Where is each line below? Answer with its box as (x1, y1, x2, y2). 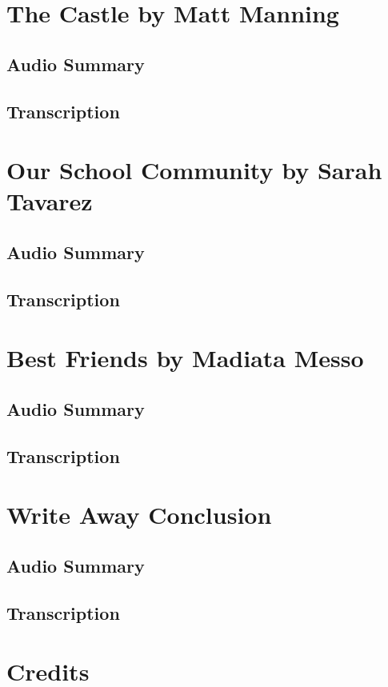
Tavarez (6, 185, 93, 218)
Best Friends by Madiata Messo (6, 342, 364, 374)
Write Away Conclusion (6, 498, 272, 531)
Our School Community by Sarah (6, 154, 382, 186)
